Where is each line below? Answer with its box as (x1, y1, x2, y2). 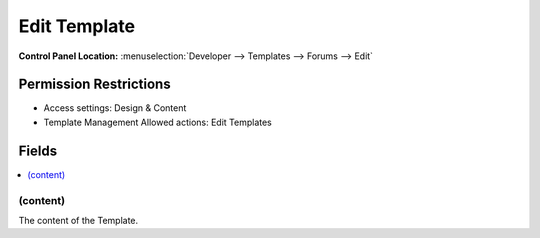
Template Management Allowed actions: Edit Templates (43, 116, 272, 128)
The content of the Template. (18, 214, 139, 226)
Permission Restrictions (18, 76, 171, 93)
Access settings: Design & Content (43, 102, 187, 114)
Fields (18, 142, 58, 159)
